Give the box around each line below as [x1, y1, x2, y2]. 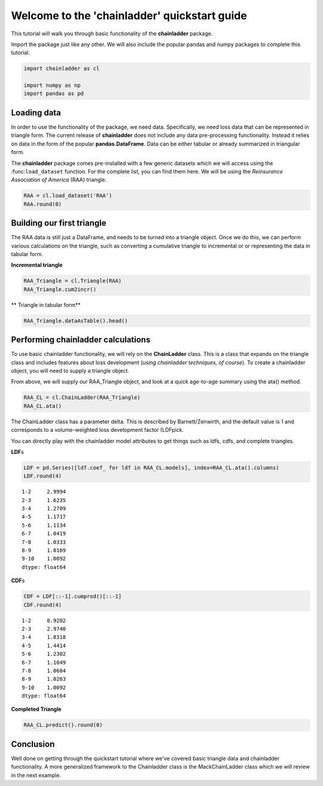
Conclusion [11, 739, 55, 749]
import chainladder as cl [23, 65, 100, 72]
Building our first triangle [11, 218, 107, 229]
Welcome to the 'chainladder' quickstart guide [11, 9, 248, 22]
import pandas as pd [23, 90, 84, 97]
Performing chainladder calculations [11, 335, 151, 345]
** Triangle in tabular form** [11, 301, 81, 308]
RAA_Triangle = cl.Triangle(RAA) [23, 278, 122, 284]
